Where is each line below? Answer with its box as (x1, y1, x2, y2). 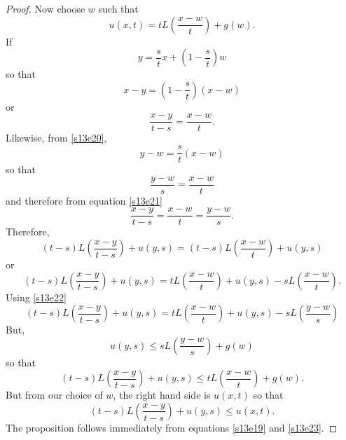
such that (98, 1, 139, 15)
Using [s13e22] (6, 289, 67, 304)
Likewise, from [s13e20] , (6, 130, 107, 145)
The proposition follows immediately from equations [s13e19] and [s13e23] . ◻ (6, 420, 338, 434)
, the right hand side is (113, 387, 211, 402)
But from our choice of (6, 387, 103, 402)
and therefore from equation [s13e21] (6, 193, 162, 207)
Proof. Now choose (6, 1, 85, 15)
